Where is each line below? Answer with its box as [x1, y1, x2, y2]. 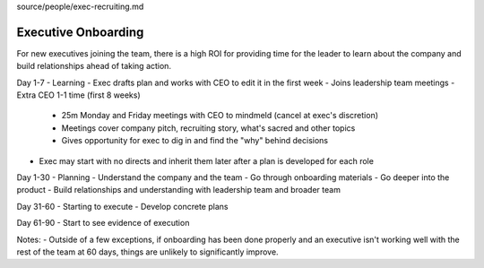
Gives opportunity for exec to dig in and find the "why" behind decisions [61, 135, 329, 146]
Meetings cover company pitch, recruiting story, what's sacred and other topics [61, 122, 356, 134]
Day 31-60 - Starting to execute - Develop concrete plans [16, 201, 229, 212]
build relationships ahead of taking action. [16, 61, 172, 72]
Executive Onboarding [16, 24, 144, 39]
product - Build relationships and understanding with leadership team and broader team [16, 185, 341, 195]
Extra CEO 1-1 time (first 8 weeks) [16, 90, 141, 100]
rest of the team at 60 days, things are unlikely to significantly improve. [16, 246, 279, 257]
